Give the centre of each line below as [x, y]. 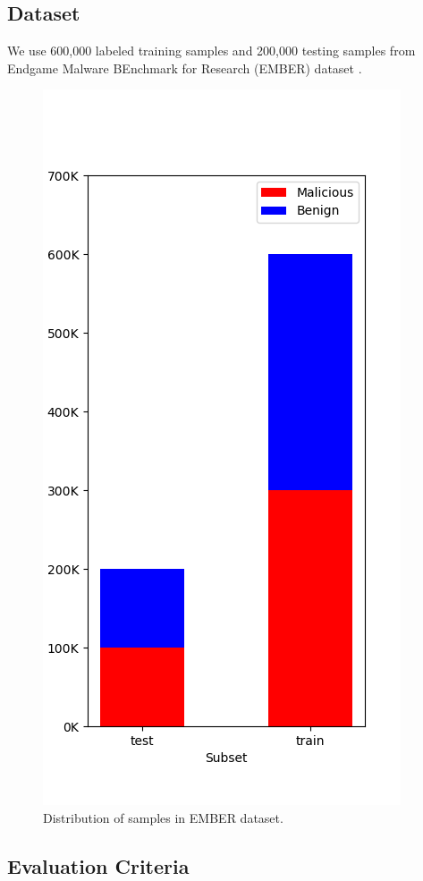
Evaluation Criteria [98, 865]
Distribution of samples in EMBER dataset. [163, 817]
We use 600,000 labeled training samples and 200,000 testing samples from [211, 51]
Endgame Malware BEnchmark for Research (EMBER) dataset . [185, 68]
